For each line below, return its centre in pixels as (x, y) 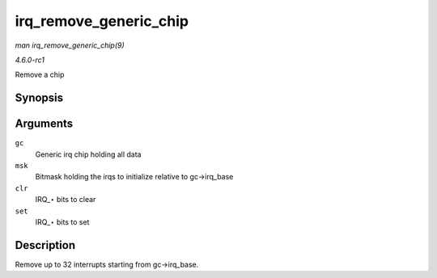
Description (45, 245)
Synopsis (39, 98)
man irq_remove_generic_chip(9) (70, 45)
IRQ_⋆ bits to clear (66, 200)
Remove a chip (40, 75)
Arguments (44, 124)
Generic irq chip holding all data (88, 154)
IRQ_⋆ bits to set (62, 221)
